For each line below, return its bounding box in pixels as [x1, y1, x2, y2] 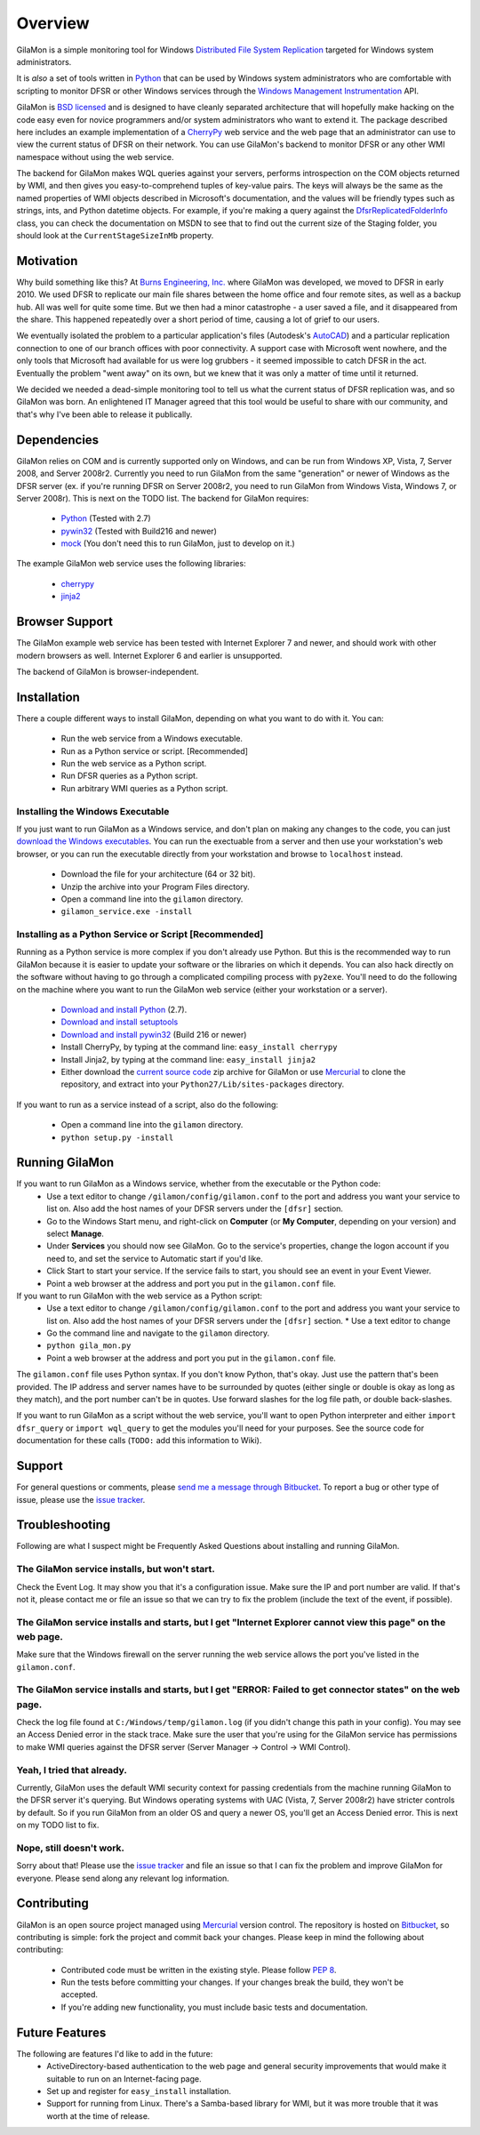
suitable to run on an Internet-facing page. [46, 2073, 202, 2084]
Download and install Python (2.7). [60, 1004, 188, 1015]
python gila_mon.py [46, 1341, 132, 1351]
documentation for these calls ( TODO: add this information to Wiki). [16, 1435, 262, 1446]
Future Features [16, 2025, 107, 2040]
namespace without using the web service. [16, 151, 174, 162]
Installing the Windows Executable [16, 805, 170, 817]
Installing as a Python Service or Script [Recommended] [16, 928, 264, 941]
